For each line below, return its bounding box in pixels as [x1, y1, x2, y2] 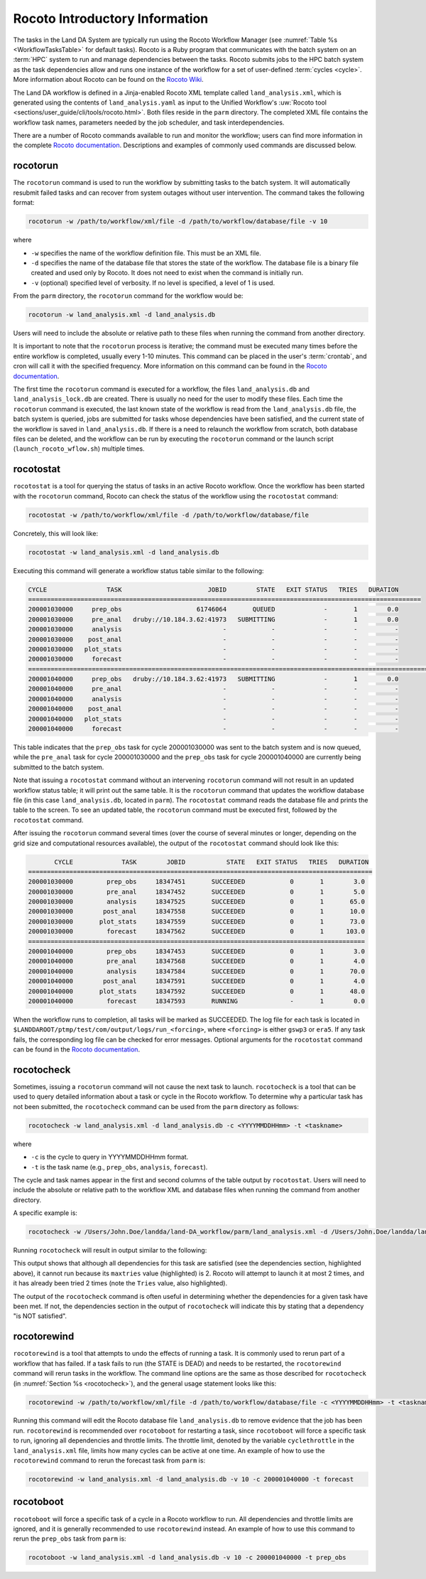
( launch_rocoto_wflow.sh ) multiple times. [13, 444, 145, 453]
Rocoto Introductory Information [13, 11, 209, 26]
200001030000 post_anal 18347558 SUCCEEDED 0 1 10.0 [28, 907, 366, 916]
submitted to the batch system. [13, 763, 104, 771]
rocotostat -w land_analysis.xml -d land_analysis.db [28, 548, 219, 556]
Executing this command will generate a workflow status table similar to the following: [13, 566, 264, 575]
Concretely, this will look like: [13, 529, 99, 537]
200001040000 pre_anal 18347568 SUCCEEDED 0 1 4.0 [28, 957, 366, 965]
